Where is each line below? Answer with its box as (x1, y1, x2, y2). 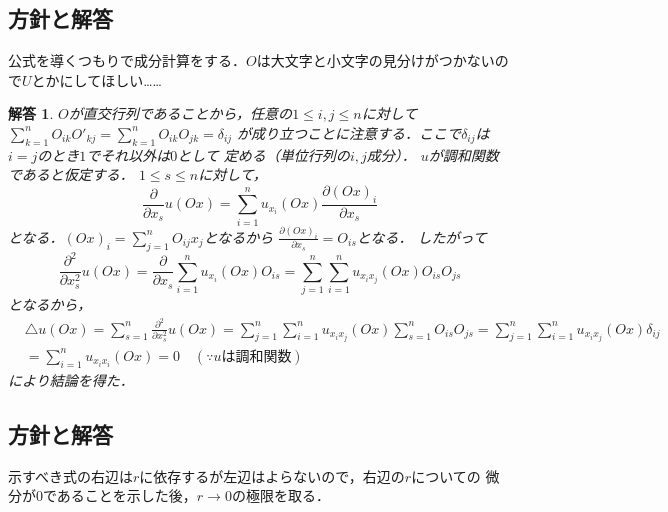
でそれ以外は (86, 144, 171, 165)
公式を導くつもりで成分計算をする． (8, 50, 246, 71)
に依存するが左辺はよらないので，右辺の (139, 465, 405, 486)
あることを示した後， (56, 485, 197, 506)
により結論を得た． (8, 369, 134, 390)
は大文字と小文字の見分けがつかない (256, 50, 495, 71)
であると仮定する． (8, 164, 134, 185)
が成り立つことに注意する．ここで (237, 122, 462, 143)
